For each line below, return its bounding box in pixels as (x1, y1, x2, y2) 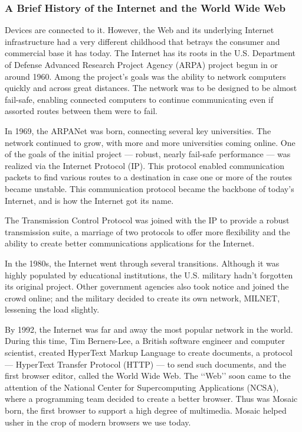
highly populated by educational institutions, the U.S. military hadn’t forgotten (5, 268, 293, 281)
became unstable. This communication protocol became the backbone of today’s (5, 182, 294, 194)
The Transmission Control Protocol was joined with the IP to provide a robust (5, 214, 290, 226)
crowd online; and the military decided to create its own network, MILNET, (5, 291, 280, 304)
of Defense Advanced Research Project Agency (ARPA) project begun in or (5, 59, 278, 70)
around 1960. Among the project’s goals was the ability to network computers (5, 70, 286, 82)
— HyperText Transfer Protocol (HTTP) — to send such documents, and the (5, 358, 286, 370)
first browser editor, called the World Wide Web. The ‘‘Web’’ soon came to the (5, 369, 291, 382)
